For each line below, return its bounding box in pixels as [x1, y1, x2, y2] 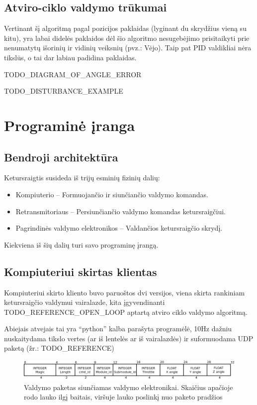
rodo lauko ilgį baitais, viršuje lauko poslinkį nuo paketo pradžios [24, 392, 223, 402]
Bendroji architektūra [4, 149, 118, 164]
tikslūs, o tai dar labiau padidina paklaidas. [4, 52, 137, 62]
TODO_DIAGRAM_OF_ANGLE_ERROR [4, 69, 142, 79]
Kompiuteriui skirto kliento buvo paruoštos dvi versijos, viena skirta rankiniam [4, 287, 245, 297]
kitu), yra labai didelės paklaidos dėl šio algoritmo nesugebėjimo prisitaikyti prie [4, 32, 250, 43]
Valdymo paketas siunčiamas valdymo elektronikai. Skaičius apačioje [24, 382, 233, 392]
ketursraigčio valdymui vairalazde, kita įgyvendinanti [4, 297, 165, 307]
